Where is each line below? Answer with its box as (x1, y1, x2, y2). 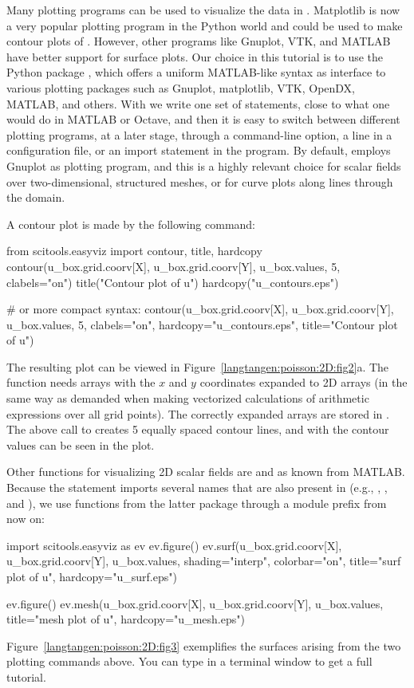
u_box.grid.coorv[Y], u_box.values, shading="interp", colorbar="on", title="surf (6, 552, 401, 569)
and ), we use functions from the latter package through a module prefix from (6, 494, 387, 511)
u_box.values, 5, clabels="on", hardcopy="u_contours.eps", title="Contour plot (6, 316, 398, 332)
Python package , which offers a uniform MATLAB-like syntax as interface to (6, 64, 386, 81)
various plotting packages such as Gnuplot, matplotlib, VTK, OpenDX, (6, 79, 356, 96)
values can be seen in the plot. (6, 436, 155, 453)
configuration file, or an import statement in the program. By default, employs (6, 142, 391, 159)
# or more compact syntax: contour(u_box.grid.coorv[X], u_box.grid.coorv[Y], (6, 301, 394, 317)
